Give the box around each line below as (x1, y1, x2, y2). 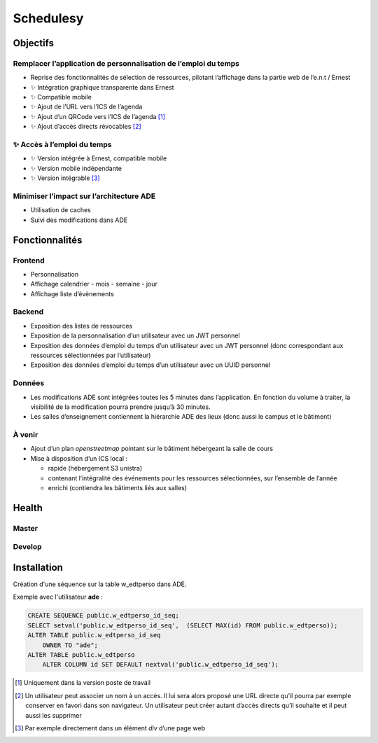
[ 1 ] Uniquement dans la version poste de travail (15, 679, 150, 687)
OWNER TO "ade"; (42, 641, 98, 649)
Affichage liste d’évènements (30, 289, 115, 298)
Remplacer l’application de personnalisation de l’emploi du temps (13, 58, 240, 68)
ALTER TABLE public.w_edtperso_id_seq (27, 631, 161, 639)
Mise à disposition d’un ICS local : (30, 454, 128, 462)
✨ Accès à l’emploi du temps (13, 140, 112, 150)
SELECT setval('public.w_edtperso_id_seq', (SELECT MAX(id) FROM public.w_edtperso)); (27, 621, 338, 630)
